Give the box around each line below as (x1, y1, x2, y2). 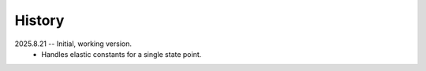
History (14, 12, 65, 29)
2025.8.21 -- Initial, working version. (14, 39, 133, 48)
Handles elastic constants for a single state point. (41, 49, 202, 59)
